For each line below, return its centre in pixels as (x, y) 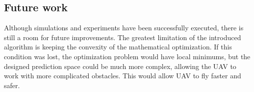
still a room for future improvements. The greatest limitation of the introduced (123, 37)
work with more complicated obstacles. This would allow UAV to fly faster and (123, 76)
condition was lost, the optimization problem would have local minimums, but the (127, 56)
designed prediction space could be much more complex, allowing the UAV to (120, 66)
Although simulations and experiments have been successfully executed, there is (124, 28)
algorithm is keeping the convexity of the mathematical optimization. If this (118, 47)
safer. (12, 85)
